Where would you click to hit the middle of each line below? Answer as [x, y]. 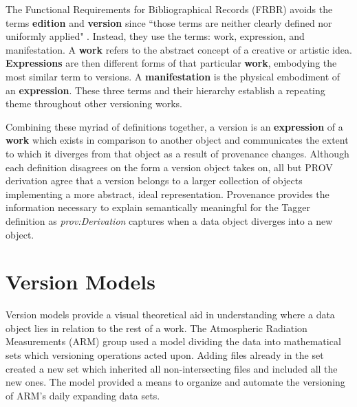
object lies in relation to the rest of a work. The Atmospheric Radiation [156, 328]
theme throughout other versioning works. [94, 103]
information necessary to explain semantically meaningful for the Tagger [158, 207]
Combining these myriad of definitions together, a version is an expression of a [174, 126]
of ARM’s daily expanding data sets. [83, 395]
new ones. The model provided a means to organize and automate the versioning [175, 382]
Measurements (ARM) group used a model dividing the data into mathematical [173, 341]
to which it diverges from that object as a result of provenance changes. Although [177, 153]
